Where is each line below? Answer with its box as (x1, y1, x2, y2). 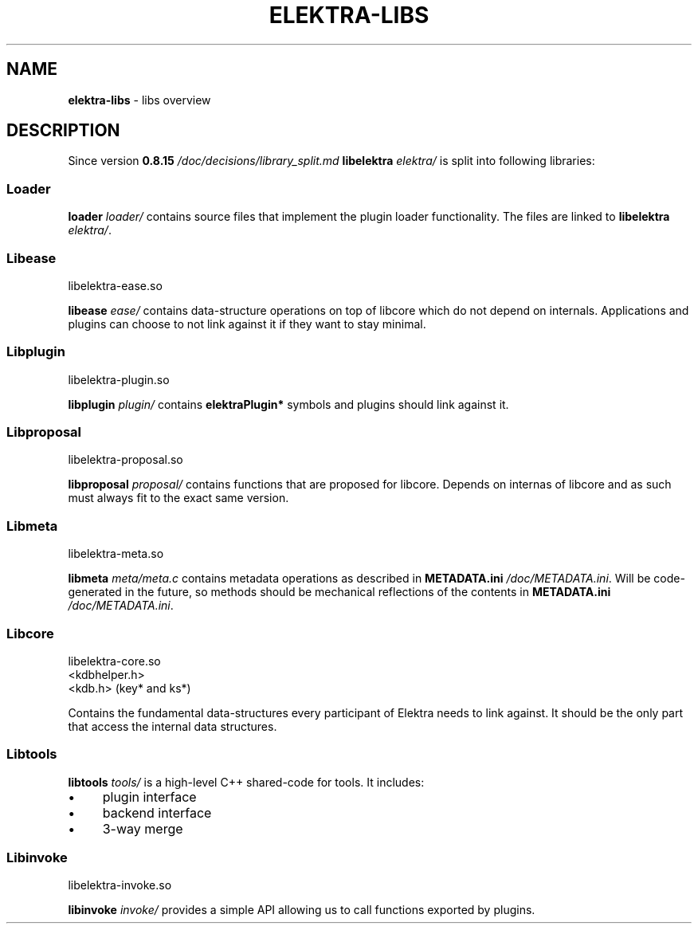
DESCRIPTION (6, 120, 120, 141)
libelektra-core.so (68, 653, 161, 668)
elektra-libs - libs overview (68, 92, 211, 107)
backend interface (102, 804, 212, 821)
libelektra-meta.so (68, 547, 164, 561)
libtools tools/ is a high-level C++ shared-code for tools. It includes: (68, 775, 425, 789)
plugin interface (102, 788, 197, 805)
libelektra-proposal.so (68, 453, 183, 467)
